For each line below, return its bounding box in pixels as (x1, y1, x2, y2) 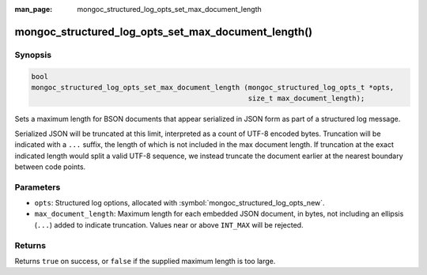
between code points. (14, 162, 86, 171)
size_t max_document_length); (248, 94, 365, 103)
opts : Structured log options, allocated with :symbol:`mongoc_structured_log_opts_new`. (34, 198, 325, 208)
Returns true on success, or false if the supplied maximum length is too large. (14, 256, 276, 266)
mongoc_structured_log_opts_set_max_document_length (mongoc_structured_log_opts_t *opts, (31, 83, 395, 92)
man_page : (14, 5, 53, 13)
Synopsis (14, 49, 51, 60)
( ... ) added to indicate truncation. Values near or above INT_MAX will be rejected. (34, 220, 304, 229)
